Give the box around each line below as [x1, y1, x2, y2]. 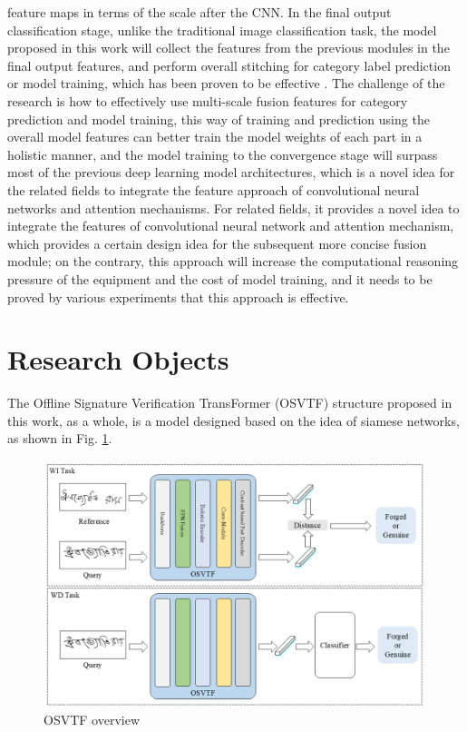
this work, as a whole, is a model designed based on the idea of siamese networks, [7, 411, 460, 430]
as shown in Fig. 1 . [7, 429, 112, 448]
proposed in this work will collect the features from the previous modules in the [7, 38, 450, 57]
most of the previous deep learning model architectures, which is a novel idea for [7, 163, 455, 182]
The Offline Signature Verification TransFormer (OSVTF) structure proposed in [7, 393, 452, 412]
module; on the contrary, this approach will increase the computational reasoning [7, 252, 459, 271]
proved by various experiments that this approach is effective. [7, 287, 349, 306]
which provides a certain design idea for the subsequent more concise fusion [7, 233, 427, 252]
